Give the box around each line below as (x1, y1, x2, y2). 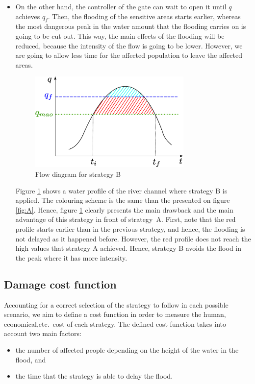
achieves (15, 11, 40, 21)
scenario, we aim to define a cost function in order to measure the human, (4, 309, 226, 319)
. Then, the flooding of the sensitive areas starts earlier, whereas (48, 11, 241, 21)
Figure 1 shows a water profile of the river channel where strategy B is (15, 185, 228, 195)
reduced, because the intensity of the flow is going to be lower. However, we (15, 40, 243, 50)
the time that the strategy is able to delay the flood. (15, 371, 173, 381)
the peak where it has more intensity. (15, 252, 127, 263)
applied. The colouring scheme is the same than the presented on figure (15, 195, 230, 205)
